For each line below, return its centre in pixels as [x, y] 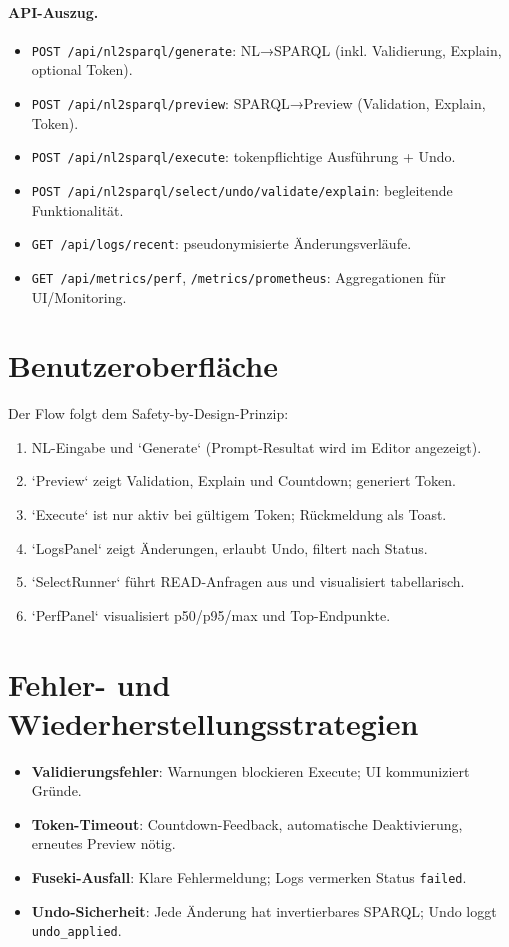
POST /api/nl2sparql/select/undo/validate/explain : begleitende [242, 189]
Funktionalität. [77, 209]
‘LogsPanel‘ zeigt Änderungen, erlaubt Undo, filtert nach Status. [229, 547]
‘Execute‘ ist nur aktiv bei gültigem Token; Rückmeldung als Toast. [239, 514]
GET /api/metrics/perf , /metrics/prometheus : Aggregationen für [238, 276]
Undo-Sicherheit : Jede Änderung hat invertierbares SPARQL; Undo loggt [264, 910]
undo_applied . [76, 930]
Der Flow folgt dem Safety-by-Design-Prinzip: [148, 413]
